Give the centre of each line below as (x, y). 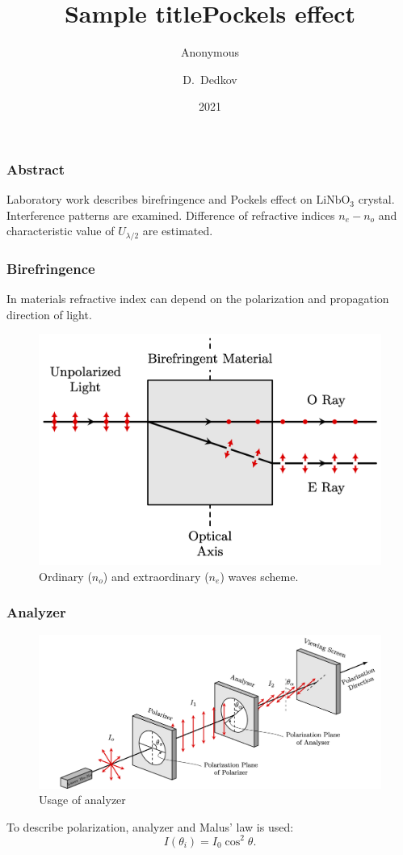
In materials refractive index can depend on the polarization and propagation (198, 299)
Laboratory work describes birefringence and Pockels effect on (160, 199)
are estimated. (178, 231)
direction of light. (49, 314)
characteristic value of (61, 231)
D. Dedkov (210, 79)
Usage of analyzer (82, 800)
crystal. (376, 199)
